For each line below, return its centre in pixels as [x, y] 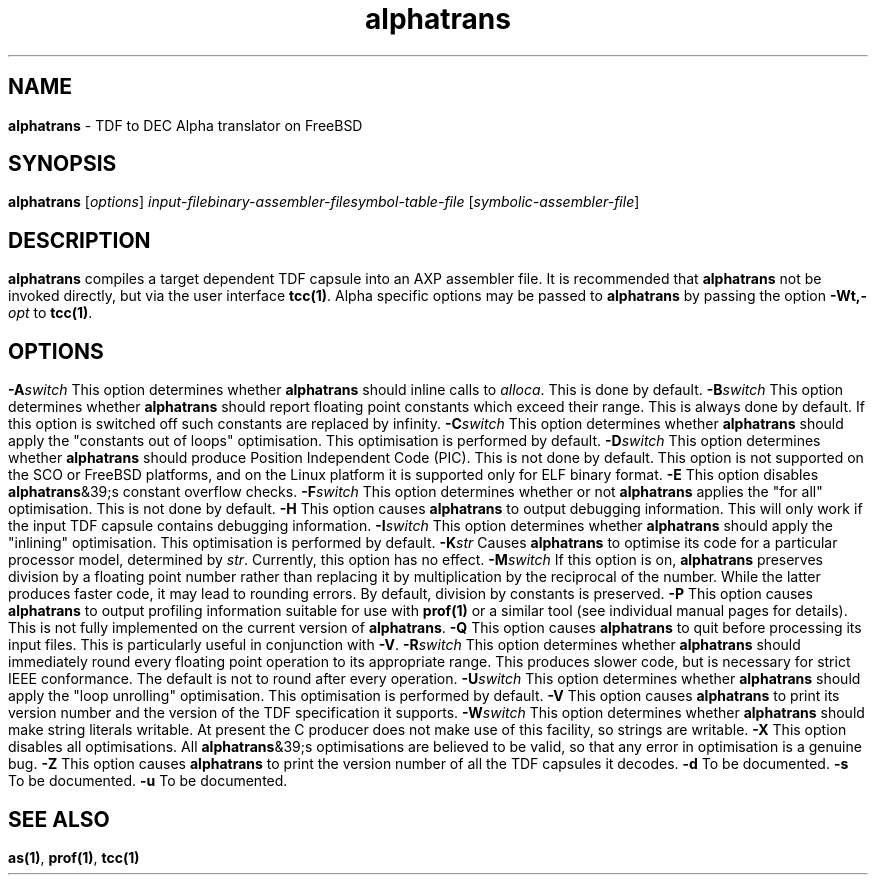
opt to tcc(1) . [50, 313]
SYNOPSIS [62, 164]
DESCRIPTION [79, 240]
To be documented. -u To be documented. [148, 781]
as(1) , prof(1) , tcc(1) [74, 857]
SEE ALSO [59, 819]
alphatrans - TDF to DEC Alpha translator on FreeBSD [185, 125]
